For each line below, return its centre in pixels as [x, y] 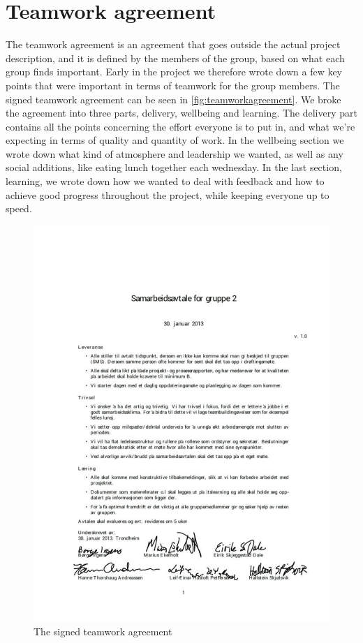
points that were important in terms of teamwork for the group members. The [173, 85]
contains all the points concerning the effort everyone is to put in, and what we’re [180, 126]
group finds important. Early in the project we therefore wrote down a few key [174, 72]
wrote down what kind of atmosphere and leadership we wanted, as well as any [175, 153]
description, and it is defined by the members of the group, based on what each [175, 58]
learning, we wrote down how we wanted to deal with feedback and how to [165, 181]
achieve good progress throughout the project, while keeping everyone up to [168, 194]
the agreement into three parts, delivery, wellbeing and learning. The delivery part [181, 113]
